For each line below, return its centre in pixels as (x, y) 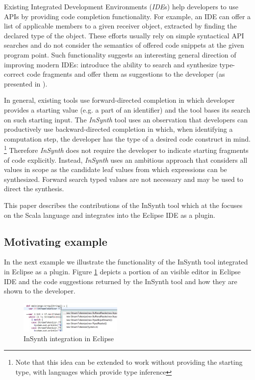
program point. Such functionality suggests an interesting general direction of (120, 54)
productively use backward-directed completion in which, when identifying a (118, 129)
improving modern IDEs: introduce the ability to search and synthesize (111, 64)
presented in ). (26, 83)
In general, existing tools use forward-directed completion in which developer (119, 100)
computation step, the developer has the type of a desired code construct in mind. (127, 138)
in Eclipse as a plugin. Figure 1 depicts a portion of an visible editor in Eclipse (122, 271)
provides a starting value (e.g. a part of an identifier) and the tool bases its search (127, 109)
